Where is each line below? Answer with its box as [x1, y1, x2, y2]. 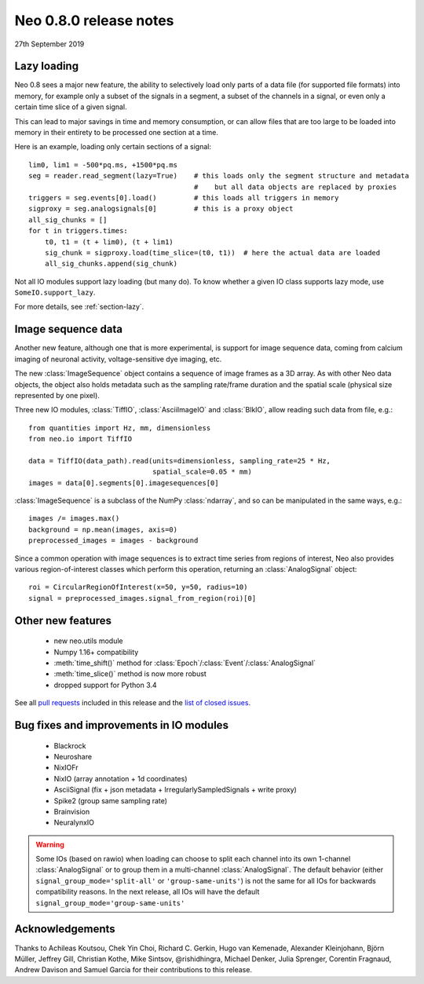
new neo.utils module [53, 636, 123, 646]
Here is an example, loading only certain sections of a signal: [14, 142, 212, 152]
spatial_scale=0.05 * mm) [152, 467, 253, 477]
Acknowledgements [14, 923, 115, 936]
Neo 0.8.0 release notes [14, 12, 174, 29]
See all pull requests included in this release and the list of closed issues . [14, 698, 251, 708]
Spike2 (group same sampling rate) [53, 796, 168, 805]
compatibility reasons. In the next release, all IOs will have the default [35, 887, 260, 897]
